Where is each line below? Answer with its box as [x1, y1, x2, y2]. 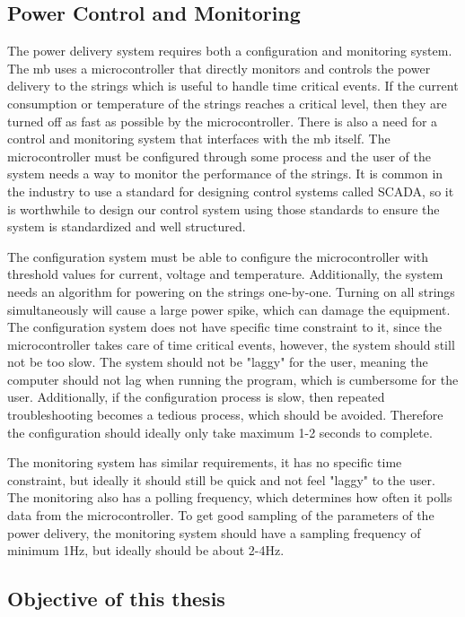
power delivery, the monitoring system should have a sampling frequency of [7, 523, 421, 542]
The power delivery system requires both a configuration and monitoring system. [7, 41, 452, 60]
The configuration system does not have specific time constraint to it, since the [7, 317, 442, 336]
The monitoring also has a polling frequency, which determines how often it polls [7, 488, 452, 507]
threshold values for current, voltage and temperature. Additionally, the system [7, 265, 443, 283]
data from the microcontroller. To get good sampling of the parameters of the [7, 506, 434, 525]
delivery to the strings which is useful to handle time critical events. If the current [7, 76, 459, 95]
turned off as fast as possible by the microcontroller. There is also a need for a [7, 111, 438, 130]
